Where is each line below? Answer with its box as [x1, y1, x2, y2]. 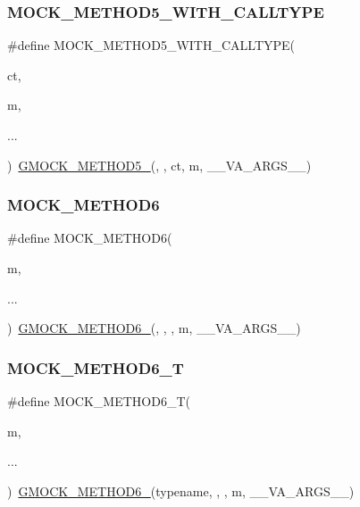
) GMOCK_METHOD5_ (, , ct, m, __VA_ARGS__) [7, 155, 312, 174]
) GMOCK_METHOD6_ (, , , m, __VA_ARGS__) [7, 319, 301, 337]
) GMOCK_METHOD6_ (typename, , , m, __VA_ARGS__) [7, 481, 355, 500]
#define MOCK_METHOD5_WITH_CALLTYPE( [7, 36, 296, 54]
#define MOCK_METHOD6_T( [7, 392, 190, 410]
